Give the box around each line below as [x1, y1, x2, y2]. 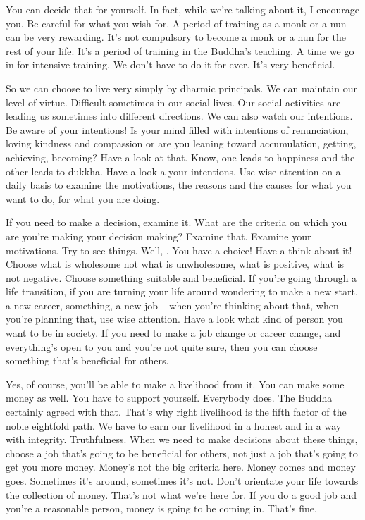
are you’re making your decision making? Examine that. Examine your [6, 228, 311, 243]
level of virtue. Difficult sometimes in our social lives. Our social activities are [6, 94, 341, 109]
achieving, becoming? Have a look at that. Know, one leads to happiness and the [6, 149, 355, 164]
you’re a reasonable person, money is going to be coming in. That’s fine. [6, 501, 317, 516]
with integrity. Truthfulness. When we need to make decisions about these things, [6, 432, 358, 447]
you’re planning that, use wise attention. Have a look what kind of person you [6, 311, 343, 326]
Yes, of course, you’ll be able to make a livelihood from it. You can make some [6, 376, 345, 391]
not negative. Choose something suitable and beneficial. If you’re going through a [6, 270, 357, 285]
